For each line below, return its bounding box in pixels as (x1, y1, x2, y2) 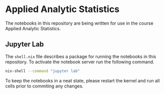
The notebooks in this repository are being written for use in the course (5, 20, 154, 26)
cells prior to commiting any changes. (5, 83, 84, 89)
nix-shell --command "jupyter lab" (5, 68, 80, 73)
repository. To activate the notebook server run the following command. (5, 59, 155, 65)
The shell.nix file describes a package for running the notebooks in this (5, 53, 156, 59)
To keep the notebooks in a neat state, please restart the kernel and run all (5, 77, 160, 83)
